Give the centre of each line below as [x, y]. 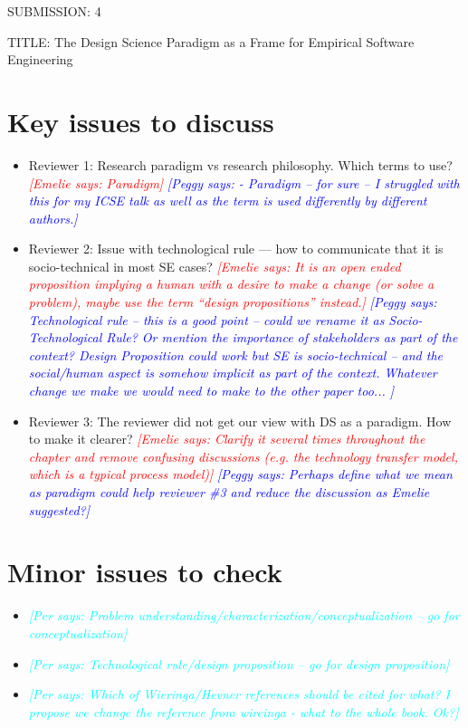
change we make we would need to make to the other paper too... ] [211, 391]
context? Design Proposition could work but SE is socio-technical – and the [235, 354]
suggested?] [59, 509]
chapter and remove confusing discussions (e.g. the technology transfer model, [243, 456]
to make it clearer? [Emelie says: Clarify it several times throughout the [227, 439]
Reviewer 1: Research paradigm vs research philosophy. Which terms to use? [240, 164]
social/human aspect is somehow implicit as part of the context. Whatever [233, 373]
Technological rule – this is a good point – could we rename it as [206, 319]
